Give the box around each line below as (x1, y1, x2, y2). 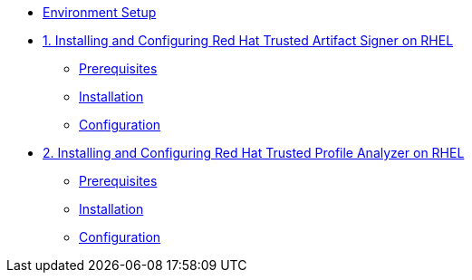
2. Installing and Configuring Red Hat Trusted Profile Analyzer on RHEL (43, 145, 465, 160)
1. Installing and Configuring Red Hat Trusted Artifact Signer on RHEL (43, 33, 454, 48)
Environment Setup (43, 5, 157, 20)
